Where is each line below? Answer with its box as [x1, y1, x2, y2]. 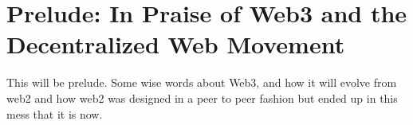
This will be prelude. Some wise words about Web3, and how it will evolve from [6, 74, 397, 91]
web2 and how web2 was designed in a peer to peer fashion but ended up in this [6, 89, 398, 106]
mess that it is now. [6, 105, 103, 122]
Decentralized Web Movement [6, 28, 345, 61]
